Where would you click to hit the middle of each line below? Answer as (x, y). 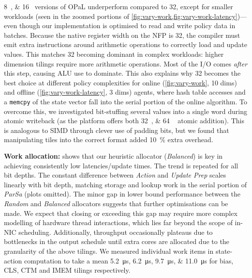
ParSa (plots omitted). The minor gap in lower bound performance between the (122, 194)
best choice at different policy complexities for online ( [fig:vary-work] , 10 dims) (120, 82)
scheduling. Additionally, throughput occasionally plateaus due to (116, 232)
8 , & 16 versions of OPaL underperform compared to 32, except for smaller (119, 6)
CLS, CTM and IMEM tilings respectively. (67, 270)
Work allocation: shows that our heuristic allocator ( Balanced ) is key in (113, 155)
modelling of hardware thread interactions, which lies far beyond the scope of (118, 222)
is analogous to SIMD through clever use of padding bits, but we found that (117, 130)
